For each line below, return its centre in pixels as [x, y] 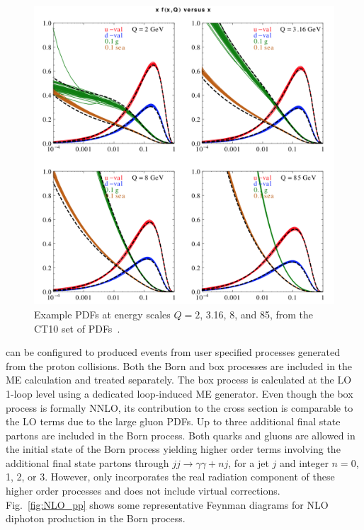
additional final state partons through [87, 462]
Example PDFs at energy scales [102, 314]
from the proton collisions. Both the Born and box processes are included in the [179, 365]
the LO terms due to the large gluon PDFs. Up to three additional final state [173, 421]
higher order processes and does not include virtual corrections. [143, 491]
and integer [304, 462]
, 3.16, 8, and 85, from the [257, 314]
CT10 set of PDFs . [77, 328]
